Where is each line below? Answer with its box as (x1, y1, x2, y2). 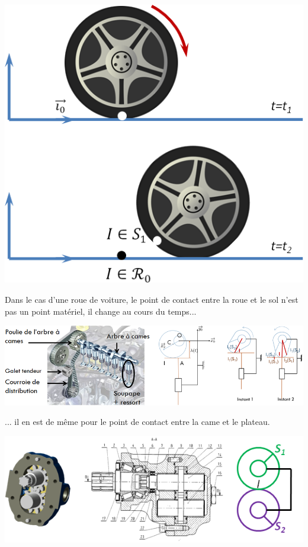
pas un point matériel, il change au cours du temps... (5, 305, 197, 317)
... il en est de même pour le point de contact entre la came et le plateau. (5, 415, 270, 428)
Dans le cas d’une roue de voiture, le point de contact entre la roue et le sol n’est (5, 293, 299, 305)
